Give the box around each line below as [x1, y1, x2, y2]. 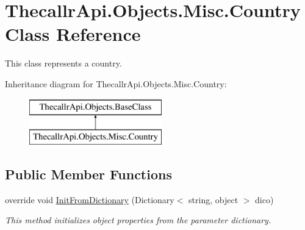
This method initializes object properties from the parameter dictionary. [5, 214, 271, 226]
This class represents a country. [5, 57, 122, 70]
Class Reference [5, 21, 141, 46]
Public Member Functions [5, 165, 172, 184]
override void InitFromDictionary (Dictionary [5, 193, 174, 206]
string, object [188, 193, 239, 206]
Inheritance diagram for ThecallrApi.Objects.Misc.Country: [5, 77, 227, 90]
